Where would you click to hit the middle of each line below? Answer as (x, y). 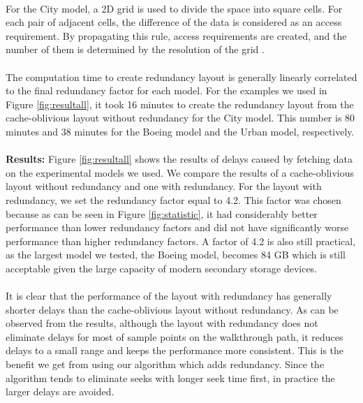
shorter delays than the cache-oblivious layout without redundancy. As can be (172, 309)
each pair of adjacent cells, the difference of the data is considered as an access (174, 22)
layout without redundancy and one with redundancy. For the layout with (164, 186)
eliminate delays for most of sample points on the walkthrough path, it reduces (175, 336)
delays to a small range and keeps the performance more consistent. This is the (175, 350)
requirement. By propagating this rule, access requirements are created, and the (176, 35)
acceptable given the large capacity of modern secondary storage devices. (162, 268)
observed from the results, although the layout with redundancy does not (162, 323)
